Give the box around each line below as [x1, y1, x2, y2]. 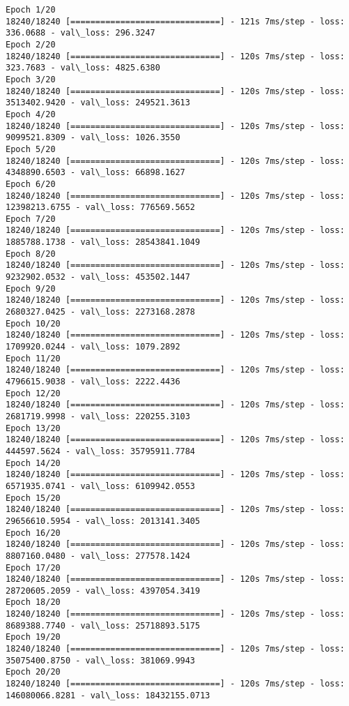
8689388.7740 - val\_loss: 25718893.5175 [6, 620, 201, 631]
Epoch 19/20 [6, 632, 61, 643]
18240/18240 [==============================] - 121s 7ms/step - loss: [6, 16, 345, 27]
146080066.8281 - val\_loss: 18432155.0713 [6, 690, 210, 700]
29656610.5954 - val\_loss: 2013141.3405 [6, 516, 201, 526]
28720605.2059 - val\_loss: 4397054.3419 [6, 585, 201, 596]
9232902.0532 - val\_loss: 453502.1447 [6, 272, 190, 283]
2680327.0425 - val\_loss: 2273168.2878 [6, 307, 196, 317]
